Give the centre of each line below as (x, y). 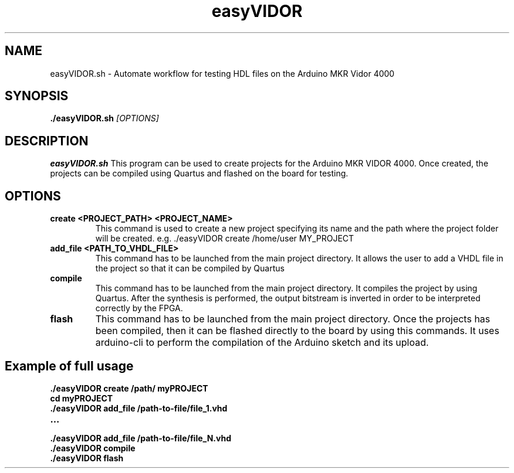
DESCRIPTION (47, 141)
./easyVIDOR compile (93, 448)
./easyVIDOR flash (87, 458)
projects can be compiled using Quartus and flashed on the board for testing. (199, 173)
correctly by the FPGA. (139, 308)
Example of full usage (69, 366)
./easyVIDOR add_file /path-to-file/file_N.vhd (141, 438)
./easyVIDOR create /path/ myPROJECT (129, 388)
